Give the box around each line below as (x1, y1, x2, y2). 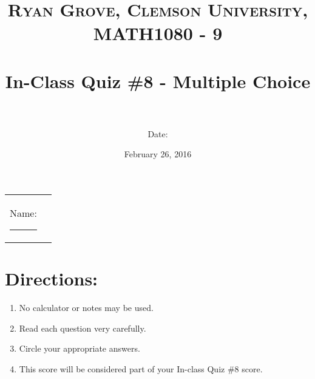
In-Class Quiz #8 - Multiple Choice (5, 68, 311, 93)
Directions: (5, 266, 98, 291)
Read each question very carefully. (19, 321, 146, 334)
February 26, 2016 (124, 148, 192, 160)
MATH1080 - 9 (93, 21, 223, 46)
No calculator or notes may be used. (19, 301, 154, 314)
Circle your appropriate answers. (19, 342, 140, 355)
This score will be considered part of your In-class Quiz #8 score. (19, 362, 263, 375)
